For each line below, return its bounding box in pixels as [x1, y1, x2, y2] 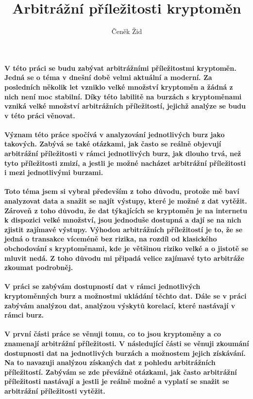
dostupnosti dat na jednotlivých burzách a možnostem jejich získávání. [4, 348, 246, 358]
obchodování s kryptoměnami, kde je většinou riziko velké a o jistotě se [4, 243, 249, 253]
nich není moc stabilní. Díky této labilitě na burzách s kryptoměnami [4, 91, 242, 101]
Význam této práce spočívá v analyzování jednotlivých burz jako [4, 129, 225, 139]
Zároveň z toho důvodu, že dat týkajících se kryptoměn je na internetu [4, 205, 247, 215]
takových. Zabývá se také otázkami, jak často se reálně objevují [4, 139, 221, 149]
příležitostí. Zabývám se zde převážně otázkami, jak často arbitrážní [4, 367, 237, 377]
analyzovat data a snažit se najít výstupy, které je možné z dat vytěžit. [4, 196, 247, 206]
